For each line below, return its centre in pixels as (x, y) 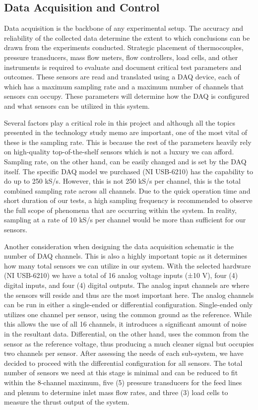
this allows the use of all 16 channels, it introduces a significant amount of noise (126, 324)
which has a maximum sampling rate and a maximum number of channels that (124, 86)
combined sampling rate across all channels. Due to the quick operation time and (127, 190)
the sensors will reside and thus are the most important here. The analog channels (129, 295)
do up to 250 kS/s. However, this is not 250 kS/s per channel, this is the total (122, 181)
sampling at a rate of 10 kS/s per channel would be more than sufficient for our (125, 220)
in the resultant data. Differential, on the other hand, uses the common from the (127, 334)
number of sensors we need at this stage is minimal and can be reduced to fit (121, 373)
